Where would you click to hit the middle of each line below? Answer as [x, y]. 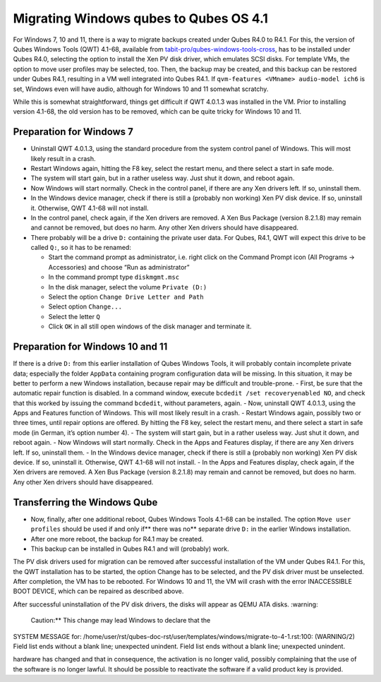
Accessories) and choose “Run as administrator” [119, 267]
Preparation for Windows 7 [73, 132]
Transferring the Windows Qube [85, 502]
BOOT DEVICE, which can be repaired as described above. [98, 591]
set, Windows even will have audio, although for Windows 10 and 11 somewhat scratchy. [141, 89]
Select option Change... [85, 306]
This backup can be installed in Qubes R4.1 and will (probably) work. [130, 549]
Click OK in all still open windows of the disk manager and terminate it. [150, 327]
